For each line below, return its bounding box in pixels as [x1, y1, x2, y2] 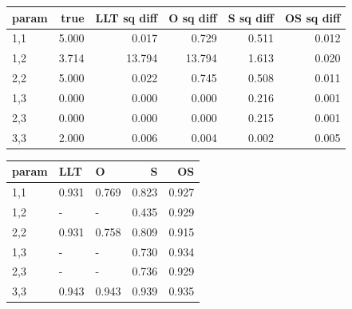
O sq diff [168, 9, 217, 26]
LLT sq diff [95, 9, 158, 26]
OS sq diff [285, 9, 341, 26]
